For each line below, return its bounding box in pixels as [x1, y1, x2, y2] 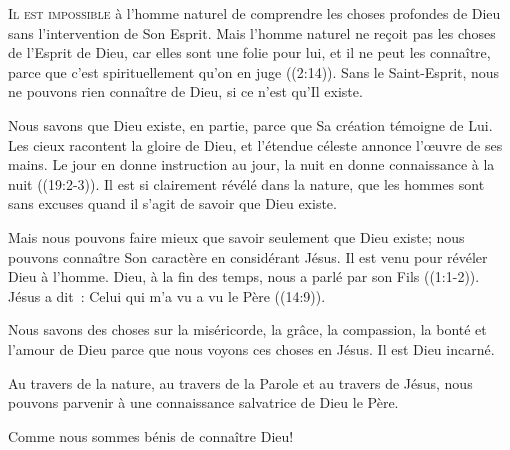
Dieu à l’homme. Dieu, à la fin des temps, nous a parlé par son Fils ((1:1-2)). [8, 266, 480, 287]
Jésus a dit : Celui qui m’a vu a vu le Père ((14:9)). [8, 285, 326, 306]
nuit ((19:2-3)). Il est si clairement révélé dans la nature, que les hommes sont [8, 173, 485, 194]
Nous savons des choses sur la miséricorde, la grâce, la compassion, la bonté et [8, 319, 487, 340]
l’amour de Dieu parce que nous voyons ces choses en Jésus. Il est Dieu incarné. [8, 338, 495, 359]
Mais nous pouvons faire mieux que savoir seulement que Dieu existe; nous [8, 226, 465, 247]
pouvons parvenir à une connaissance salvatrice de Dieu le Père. [8, 392, 399, 413]
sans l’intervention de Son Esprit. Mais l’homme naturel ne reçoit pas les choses [8, 22, 496, 43]
